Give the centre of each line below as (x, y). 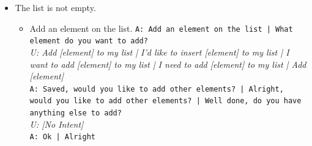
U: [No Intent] (57, 124)
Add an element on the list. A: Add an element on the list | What (161, 28)
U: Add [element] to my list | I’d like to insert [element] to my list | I (159, 52)
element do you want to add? (89, 41)
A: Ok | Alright (62, 137)
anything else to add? (76, 113)
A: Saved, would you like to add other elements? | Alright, (157, 89)
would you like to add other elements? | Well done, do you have (165, 101)
